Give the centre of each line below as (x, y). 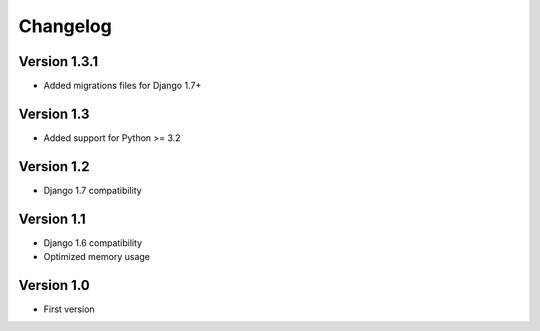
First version (69, 309)
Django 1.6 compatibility (93, 242)
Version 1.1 (52, 218)
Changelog (65, 26)
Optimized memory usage (96, 257)
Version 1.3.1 (58, 61)
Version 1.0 (54, 285)
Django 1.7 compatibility (92, 190)
